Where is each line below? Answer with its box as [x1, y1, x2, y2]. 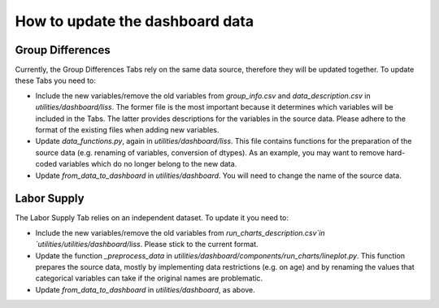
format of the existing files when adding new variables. [35, 125, 219, 135]
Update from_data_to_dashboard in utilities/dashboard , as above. [35, 284, 255, 294]
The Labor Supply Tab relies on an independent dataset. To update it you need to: [15, 213, 289, 223]
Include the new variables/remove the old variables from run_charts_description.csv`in [35, 228, 325, 237]
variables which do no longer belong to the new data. [58, 159, 237, 169]
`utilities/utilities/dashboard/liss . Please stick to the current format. [35, 240, 259, 249]
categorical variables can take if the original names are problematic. [35, 273, 263, 284]
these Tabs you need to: [15, 76, 97, 85]
